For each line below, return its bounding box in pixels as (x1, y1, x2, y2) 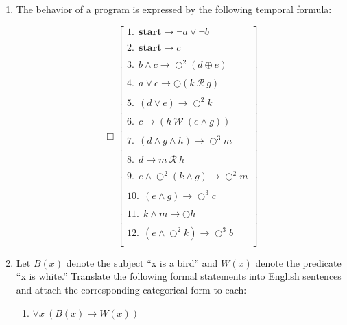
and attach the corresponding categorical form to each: (16, 283, 247, 297)
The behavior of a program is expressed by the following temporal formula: (16, 2, 332, 16)
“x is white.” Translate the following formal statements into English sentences (16, 269, 342, 283)
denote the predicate (255, 255, 342, 270)
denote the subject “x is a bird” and (66, 255, 218, 270)
